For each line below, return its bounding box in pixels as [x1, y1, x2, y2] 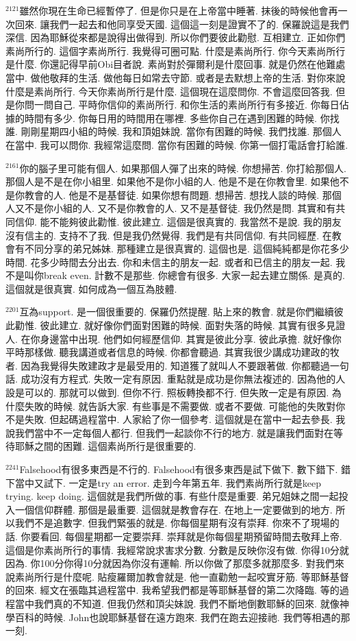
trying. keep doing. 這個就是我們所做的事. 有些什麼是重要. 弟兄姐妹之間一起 [5, 489, 339, 503]
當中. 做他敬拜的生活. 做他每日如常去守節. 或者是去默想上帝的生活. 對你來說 [5, 70, 346, 84]
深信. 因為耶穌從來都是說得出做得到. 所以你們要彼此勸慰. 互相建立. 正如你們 [5, 30, 346, 45]
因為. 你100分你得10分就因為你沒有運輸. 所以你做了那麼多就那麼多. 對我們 [5, 556, 335, 570]
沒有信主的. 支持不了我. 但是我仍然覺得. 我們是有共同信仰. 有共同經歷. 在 [5, 228, 332, 242]
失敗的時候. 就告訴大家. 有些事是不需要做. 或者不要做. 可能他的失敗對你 [24, 398, 346, 413]
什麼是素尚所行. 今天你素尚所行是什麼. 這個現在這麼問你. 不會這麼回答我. [5, 84, 333, 98]
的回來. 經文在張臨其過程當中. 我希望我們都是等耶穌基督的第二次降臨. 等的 [5, 583, 340, 597]
